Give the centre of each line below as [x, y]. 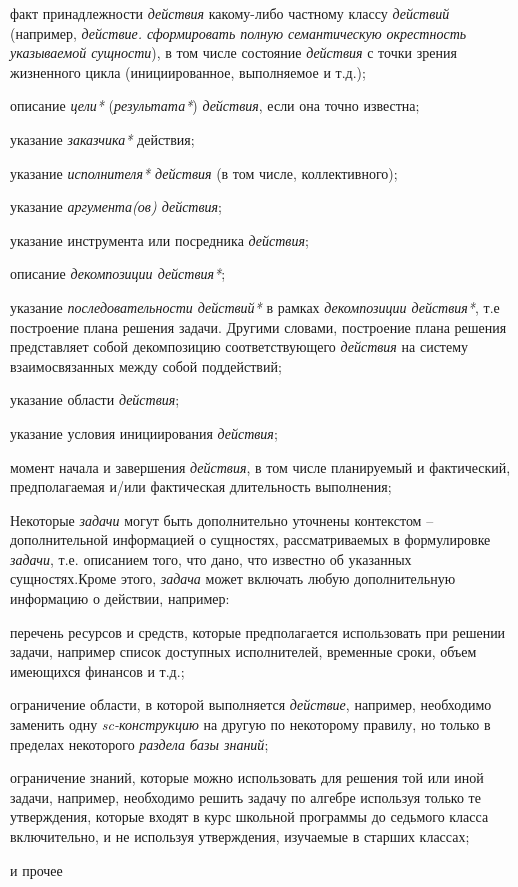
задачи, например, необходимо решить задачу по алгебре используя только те [245, 796]
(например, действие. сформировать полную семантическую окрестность [238, 32]
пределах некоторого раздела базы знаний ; [139, 743]
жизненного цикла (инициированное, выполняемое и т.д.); [188, 71]
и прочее [36, 869]
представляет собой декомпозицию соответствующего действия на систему [239, 346]
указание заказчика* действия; [102, 138]
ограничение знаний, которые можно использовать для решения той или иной [247, 777]
